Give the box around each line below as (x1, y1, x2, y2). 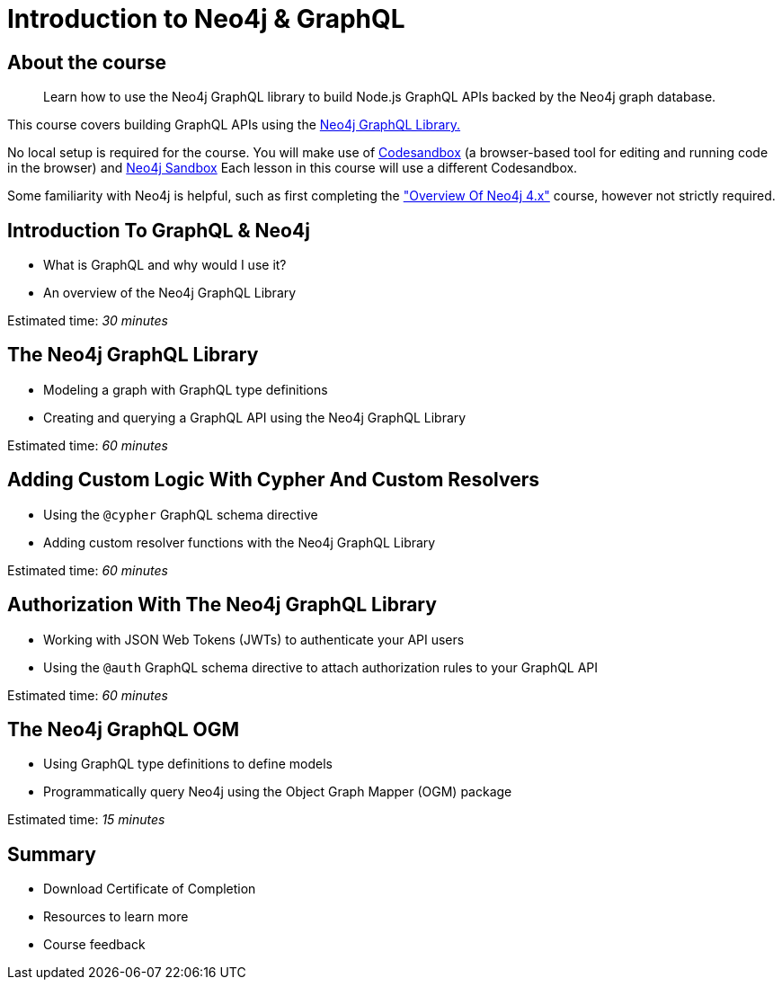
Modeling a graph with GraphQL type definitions (43, 381, 328, 397)
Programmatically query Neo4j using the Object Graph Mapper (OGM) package (43, 784, 512, 800)
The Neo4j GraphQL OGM (7, 717, 240, 741)
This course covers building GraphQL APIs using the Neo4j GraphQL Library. (7, 117, 461, 133)
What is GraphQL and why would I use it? (43, 257, 287, 273)
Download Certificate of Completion (43, 881, 256, 897)
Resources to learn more (43, 909, 189, 925)
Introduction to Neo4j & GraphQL (7, 4, 405, 34)
